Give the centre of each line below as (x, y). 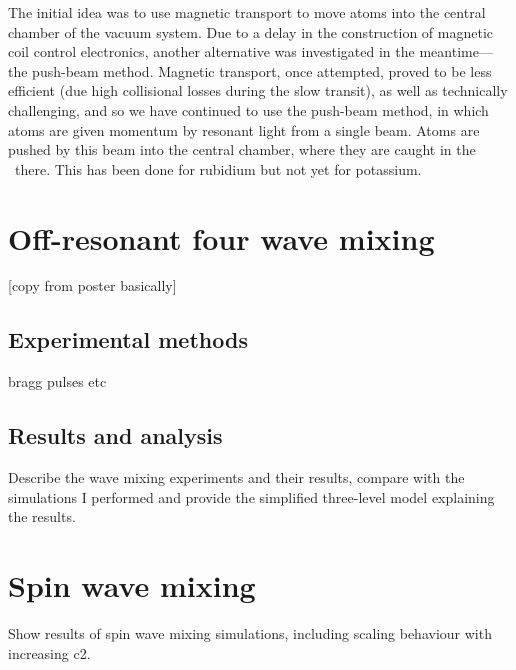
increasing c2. (49, 652)
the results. (42, 516)
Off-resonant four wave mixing (221, 237)
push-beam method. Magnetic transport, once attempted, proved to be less (262, 70)
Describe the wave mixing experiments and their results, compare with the (236, 477)
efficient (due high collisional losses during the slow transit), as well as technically (258, 90)
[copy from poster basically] (92, 285)
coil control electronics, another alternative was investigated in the (211, 51)
